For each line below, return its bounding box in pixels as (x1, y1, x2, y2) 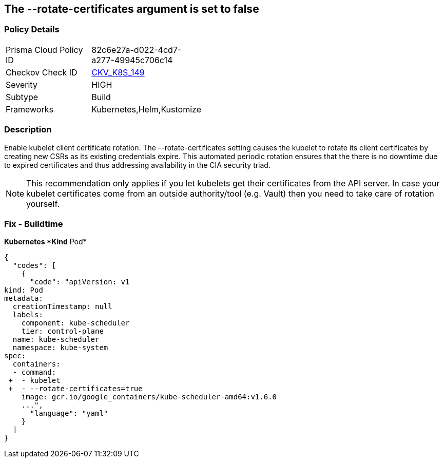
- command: (12, 368, 56, 377)
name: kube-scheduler (12, 335, 100, 344)
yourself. (26, 198, 60, 209)
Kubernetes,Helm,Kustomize (91, 104, 201, 114)
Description (4, 124, 52, 135)
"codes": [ (12, 261, 56, 270)
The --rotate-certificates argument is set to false (4, 3, 259, 15)
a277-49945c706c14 (91, 54, 173, 65)
